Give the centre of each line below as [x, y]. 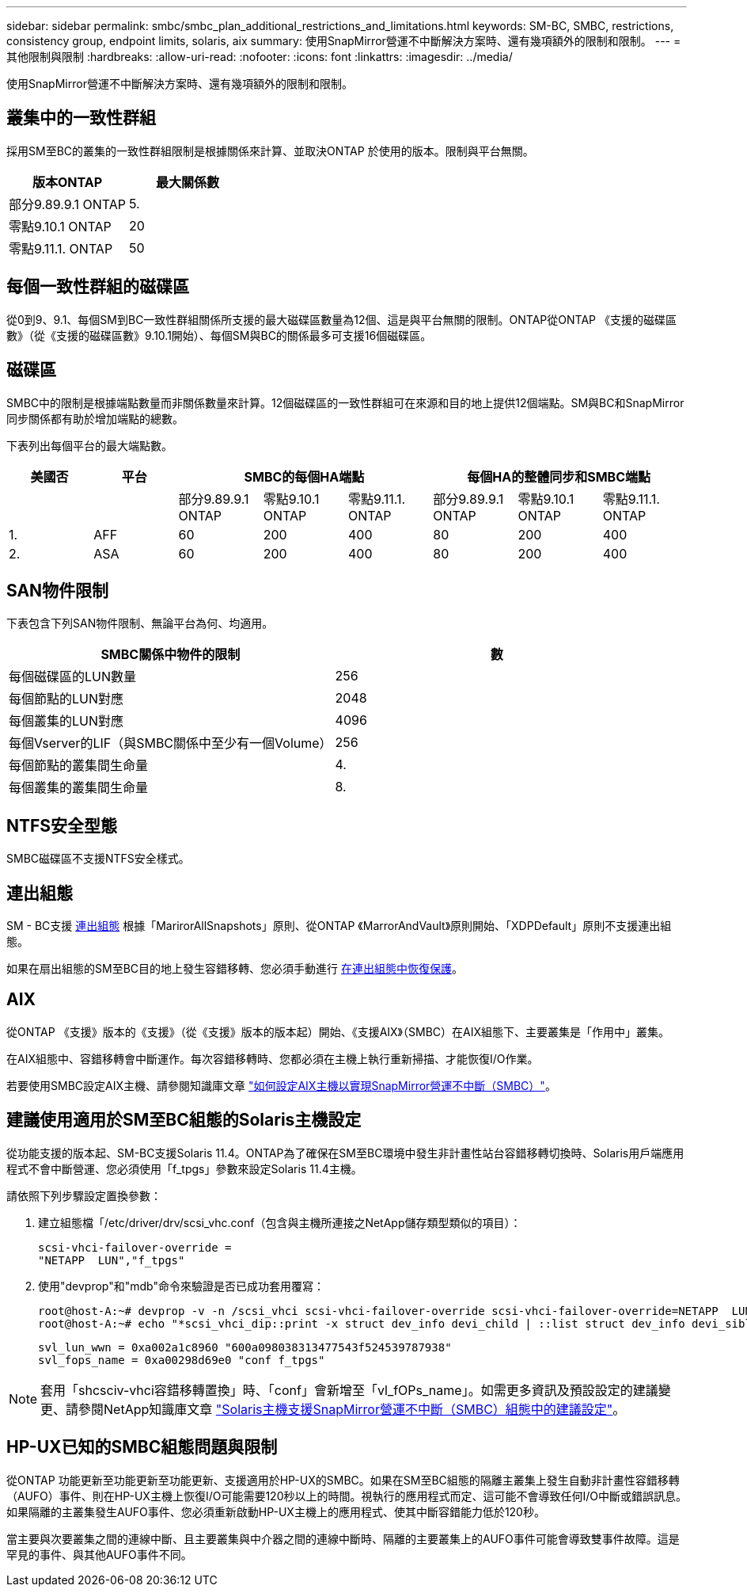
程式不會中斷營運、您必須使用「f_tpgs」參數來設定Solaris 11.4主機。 [184, 1168]
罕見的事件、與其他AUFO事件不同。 [99, 1554]
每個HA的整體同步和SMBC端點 [559, 476]
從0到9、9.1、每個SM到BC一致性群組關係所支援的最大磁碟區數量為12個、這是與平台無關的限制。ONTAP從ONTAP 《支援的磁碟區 [341, 319]
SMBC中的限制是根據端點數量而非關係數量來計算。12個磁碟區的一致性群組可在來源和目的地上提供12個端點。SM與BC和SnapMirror [345, 402]
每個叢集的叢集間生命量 [79, 788]
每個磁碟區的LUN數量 [73, 677]
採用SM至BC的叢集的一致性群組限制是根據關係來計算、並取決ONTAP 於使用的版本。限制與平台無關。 [270, 151]
